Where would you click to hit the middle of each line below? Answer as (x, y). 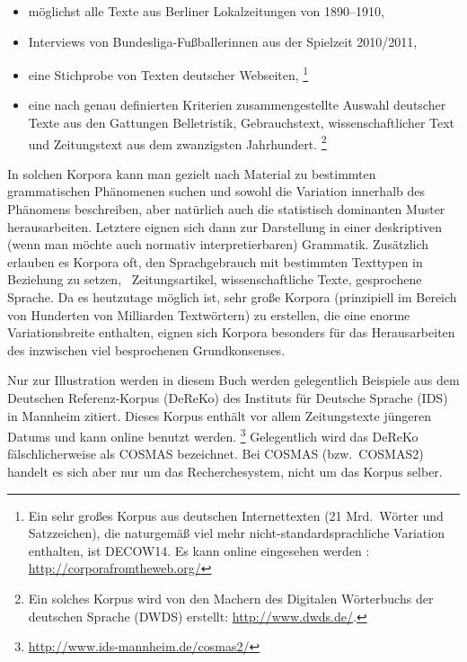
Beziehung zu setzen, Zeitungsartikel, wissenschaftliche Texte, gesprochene (215, 279)
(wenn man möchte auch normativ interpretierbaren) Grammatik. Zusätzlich (218, 244)
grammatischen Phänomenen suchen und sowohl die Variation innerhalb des (216, 191)
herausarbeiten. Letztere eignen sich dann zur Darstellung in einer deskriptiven (225, 226)
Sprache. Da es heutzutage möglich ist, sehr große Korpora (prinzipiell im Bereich (232, 297)
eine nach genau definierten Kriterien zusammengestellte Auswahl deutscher (237, 105)
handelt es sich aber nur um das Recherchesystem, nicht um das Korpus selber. (225, 472)
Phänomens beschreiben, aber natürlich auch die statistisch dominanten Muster (226, 209)
